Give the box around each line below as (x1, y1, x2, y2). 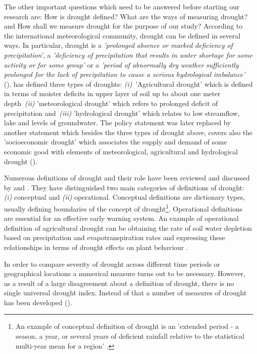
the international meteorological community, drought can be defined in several (4, 30, 241, 40)
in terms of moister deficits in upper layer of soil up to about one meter (4, 88, 220, 99)
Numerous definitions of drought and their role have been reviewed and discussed (4, 173, 250, 183)
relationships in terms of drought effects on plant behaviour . (4, 242, 188, 252)
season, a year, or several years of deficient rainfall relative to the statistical (15, 331, 245, 341)
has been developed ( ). (4, 297, 72, 307)
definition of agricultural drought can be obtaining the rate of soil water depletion (4, 222, 252, 233)
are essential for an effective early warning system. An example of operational (4, 213, 239, 223)
